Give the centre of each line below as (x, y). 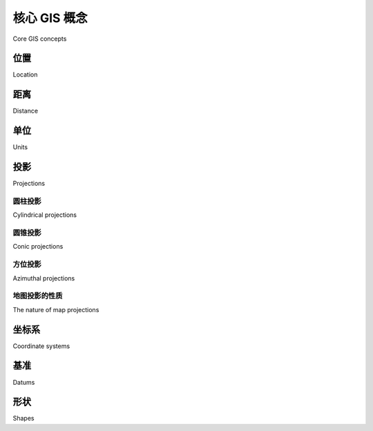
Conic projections (38, 247)
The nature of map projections (56, 309)
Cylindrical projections (45, 215)
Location (25, 75)
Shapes (23, 419)
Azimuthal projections (44, 278)
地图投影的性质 (38, 296)
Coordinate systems (41, 346)
